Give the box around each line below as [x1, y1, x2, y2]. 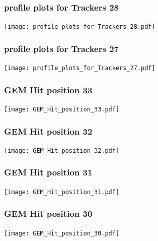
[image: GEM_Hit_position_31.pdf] [4, 188, 120, 196]
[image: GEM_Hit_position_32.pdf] [4, 147, 120, 154]
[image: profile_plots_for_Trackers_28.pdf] [4, 23, 155, 31]
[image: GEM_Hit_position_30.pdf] [4, 229, 120, 237]
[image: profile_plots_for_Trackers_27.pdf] [4, 65, 155, 72]
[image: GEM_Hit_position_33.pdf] [4, 105, 120, 113]
